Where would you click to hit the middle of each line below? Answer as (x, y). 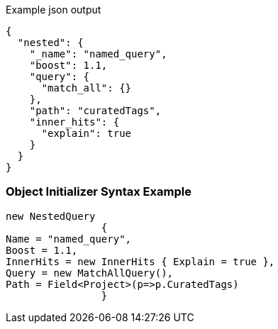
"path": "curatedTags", (95, 111)
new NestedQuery (51, 216)
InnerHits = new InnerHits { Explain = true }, (140, 261)
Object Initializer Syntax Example (99, 192)
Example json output (54, 10)
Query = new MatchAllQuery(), (90, 273)
